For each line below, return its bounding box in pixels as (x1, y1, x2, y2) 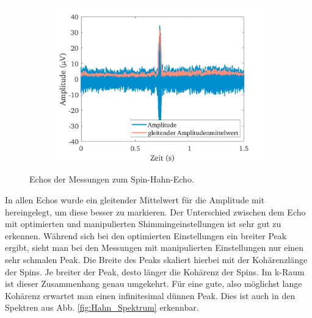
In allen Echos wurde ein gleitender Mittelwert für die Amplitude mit (5, 193, 265, 206)
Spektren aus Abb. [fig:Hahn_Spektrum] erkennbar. (5, 301, 199, 314)
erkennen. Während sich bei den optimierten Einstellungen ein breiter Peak (5, 229, 287, 242)
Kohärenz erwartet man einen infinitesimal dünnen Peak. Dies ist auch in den (5, 289, 296, 302)
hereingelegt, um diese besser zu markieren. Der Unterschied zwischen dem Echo (5, 205, 306, 218)
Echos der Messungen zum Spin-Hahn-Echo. (29, 173, 194, 186)
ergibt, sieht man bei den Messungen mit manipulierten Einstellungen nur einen (5, 241, 304, 254)
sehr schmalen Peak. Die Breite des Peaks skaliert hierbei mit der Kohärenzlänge (5, 253, 308, 266)
